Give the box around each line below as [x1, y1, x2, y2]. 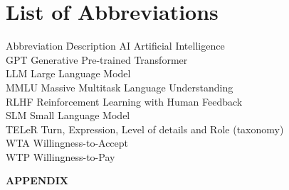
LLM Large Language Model [6, 66, 131, 81]
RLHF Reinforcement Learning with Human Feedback [6, 94, 243, 108]
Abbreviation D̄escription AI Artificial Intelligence [6, 38, 225, 53]
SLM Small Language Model [6, 108, 130, 123]
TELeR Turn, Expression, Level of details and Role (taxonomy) [6, 121, 284, 136]
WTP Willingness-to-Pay [6, 149, 115, 164]
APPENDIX [6, 173, 68, 188]
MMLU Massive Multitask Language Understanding [6, 79, 233, 94]
